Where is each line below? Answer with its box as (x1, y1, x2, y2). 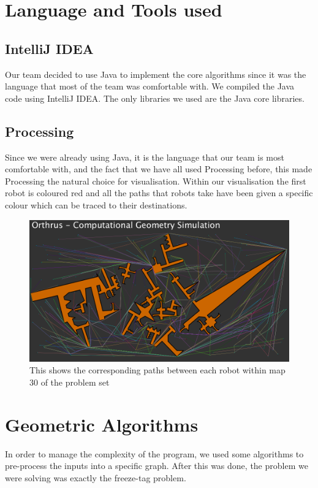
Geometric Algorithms (5, 411, 199, 437)
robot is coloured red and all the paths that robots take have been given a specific (5, 186, 313, 199)
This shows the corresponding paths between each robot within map (29, 364, 286, 376)
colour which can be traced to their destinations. (5, 198, 187, 211)
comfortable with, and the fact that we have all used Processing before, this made (5, 162, 312, 175)
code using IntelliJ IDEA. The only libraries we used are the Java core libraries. (5, 91, 305, 104)
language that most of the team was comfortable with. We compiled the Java (5, 80, 295, 93)
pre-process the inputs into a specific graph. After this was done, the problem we (5, 459, 308, 472)
